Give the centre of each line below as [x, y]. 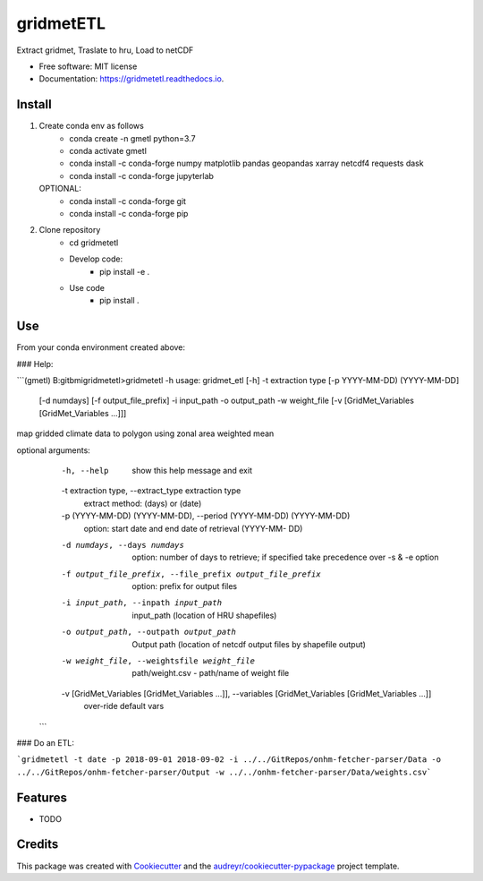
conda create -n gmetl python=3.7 [132, 138]
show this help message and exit [192, 470]
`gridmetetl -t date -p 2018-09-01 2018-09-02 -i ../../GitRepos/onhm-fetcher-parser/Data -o [229, 760]
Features [42, 797]
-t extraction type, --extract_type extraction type [151, 491]
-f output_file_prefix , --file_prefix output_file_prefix [191, 574]
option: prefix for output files [185, 586]
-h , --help [85, 470]
